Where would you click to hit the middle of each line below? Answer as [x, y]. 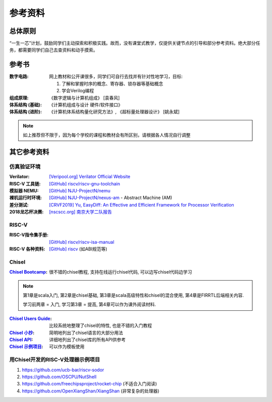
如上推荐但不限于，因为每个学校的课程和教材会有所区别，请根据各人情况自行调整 [107, 135]
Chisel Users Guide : [31, 318]
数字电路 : [19, 77]
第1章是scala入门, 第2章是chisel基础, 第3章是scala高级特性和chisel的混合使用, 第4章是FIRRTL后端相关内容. [133, 295]
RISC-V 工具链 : [25, 183]
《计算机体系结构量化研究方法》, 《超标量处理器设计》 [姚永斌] [114, 112]
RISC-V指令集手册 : [29, 235]
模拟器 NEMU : [24, 191]
